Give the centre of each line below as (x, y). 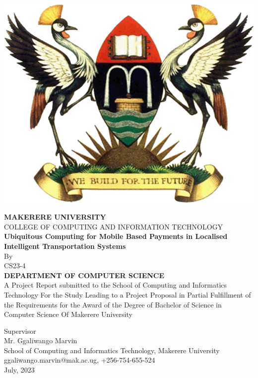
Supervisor (20, 331)
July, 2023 (19, 370)
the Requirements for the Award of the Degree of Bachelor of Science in (113, 304)
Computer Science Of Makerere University (68, 314)
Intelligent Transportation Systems (65, 246)
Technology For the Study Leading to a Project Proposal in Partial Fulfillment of (128, 294)
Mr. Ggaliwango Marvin (41, 340)
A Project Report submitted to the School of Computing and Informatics (116, 285)
